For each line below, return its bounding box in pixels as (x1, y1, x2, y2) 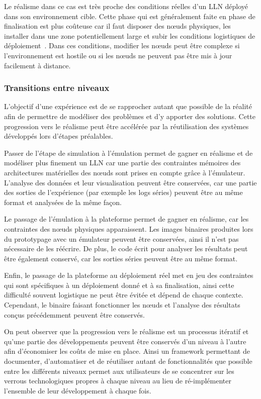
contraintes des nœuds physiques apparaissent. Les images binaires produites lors (4, 223, 253, 234)
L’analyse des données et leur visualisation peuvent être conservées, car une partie (4, 177, 257, 187)
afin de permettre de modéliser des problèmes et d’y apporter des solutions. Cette (4, 111, 255, 121)
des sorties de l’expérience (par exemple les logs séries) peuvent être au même (4, 187, 243, 197)
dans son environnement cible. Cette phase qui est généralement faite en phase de (4, 11, 255, 21)
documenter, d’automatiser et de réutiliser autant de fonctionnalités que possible (4, 356, 252, 366)
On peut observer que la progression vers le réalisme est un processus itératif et (4, 326, 249, 337)
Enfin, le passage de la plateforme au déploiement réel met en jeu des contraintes (4, 270, 253, 280)
